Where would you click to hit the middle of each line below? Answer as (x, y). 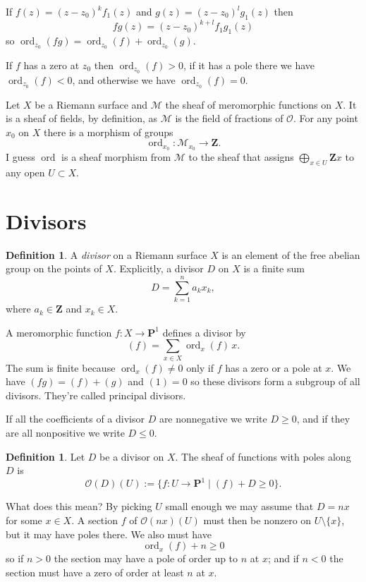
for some (24, 520)
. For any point (325, 118)
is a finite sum (274, 268)
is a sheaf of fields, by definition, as (81, 118)
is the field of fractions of (229, 118)
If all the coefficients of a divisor (75, 419)
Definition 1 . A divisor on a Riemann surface (106, 254)
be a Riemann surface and (91, 104)
